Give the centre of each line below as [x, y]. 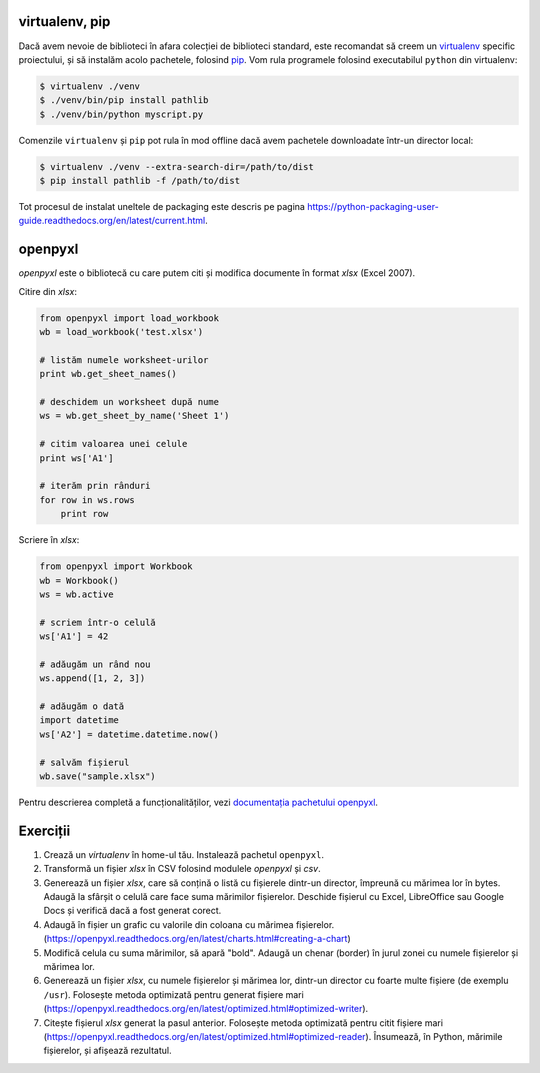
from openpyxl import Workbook [116, 566]
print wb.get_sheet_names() [108, 374]
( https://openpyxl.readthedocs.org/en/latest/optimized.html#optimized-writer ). [206, 1009]
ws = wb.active [76, 594]
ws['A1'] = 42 [74, 636]
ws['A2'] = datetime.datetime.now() [129, 734]
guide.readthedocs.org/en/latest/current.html [112, 221]
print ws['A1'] [76, 458]
